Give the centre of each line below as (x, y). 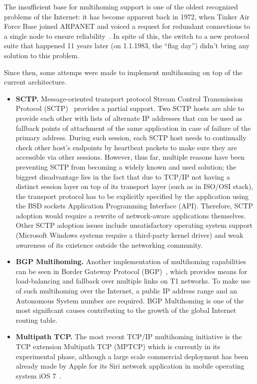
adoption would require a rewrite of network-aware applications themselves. (131, 215)
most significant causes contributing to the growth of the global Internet (126, 310)
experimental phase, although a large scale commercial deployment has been (132, 356)
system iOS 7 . (39, 375)
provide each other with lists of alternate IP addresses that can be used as (129, 118)
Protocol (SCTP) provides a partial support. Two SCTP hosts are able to (130, 108)
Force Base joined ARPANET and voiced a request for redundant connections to (127, 26)
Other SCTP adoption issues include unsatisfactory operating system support (134, 225)
